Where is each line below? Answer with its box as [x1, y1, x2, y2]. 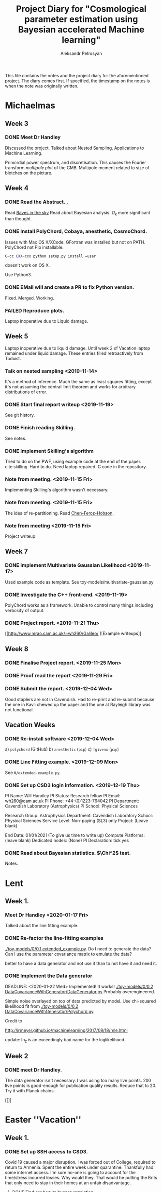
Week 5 [5, 332, 28, 341]
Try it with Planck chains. [5, 1088, 55, 1094]
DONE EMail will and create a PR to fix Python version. [5, 284, 134, 291]
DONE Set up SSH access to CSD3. [5, 1148, 88, 1155]
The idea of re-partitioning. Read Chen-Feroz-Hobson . [5, 510, 114, 516]
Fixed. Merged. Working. [5, 295, 54, 301]
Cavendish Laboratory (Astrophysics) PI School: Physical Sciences [5, 803, 138, 809]
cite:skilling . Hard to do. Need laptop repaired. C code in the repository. [5, 464, 147, 470]
